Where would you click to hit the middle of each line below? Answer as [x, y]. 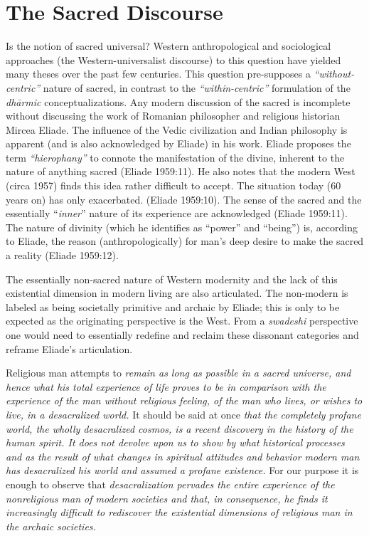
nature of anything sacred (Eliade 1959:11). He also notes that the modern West [181, 171]
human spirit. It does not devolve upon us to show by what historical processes [175, 442]
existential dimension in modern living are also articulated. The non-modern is [177, 293]
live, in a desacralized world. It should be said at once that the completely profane [183, 414]
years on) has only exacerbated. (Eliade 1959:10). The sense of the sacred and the [184, 199]
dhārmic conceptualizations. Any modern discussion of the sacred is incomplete [178, 101]
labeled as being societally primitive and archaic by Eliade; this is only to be [173, 306]
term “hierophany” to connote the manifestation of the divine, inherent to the [175, 157]
